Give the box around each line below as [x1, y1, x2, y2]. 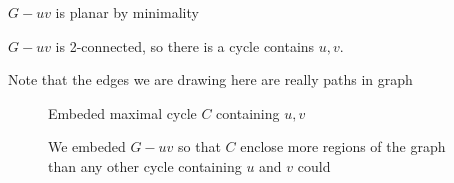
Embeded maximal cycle [48, 102, 197, 123]
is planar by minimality [55, 2, 199, 22]
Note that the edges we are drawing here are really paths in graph [8, 69, 413, 90]
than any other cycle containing [48, 155, 242, 176]
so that [178, 136, 221, 157]
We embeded [48, 136, 126, 157]
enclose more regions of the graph [240, 136, 446, 157]
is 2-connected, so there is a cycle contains [55, 35, 315, 56]
